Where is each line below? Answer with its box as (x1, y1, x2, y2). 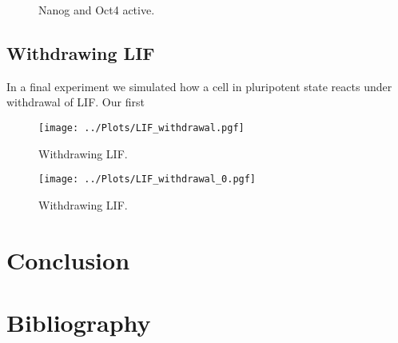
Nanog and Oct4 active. (38, 2, 155, 18)
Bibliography (6, 306, 151, 339)
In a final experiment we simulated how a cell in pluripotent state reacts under (6, 78, 392, 94)
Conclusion (6, 243, 130, 276)
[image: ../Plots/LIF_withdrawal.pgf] (38, 122, 245, 134)
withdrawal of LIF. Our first (6, 94, 145, 110)
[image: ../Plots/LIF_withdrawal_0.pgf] (38, 173, 257, 185)
